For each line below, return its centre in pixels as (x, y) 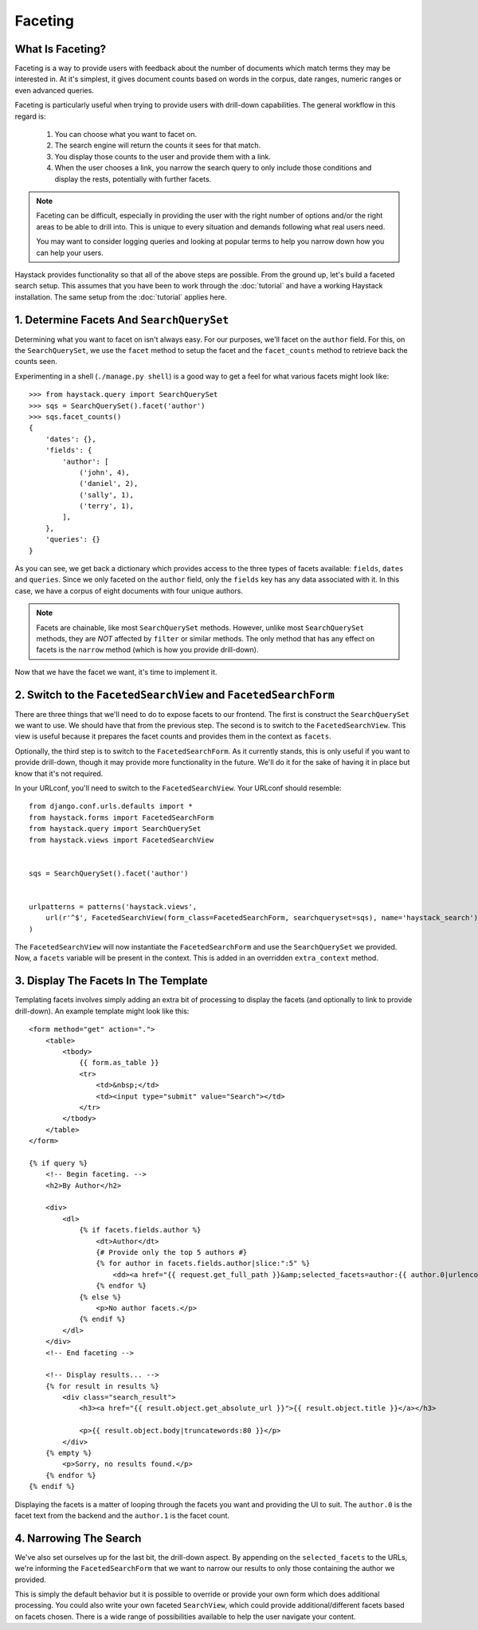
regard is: (31, 116)
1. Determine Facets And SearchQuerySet (122, 320)
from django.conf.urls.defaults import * (111, 806)
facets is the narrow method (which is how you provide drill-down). (147, 650)
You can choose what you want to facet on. (126, 135)
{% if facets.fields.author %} (140, 1230)
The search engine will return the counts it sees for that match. (158, 145)
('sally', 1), (107, 495)
